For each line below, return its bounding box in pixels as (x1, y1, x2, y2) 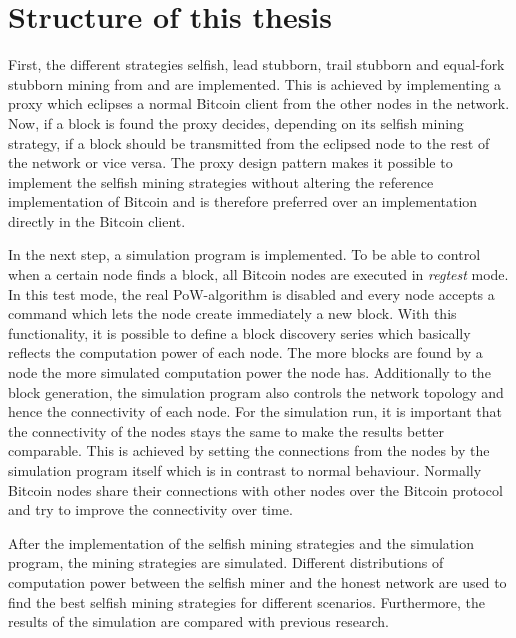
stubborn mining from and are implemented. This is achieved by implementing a (8, 73, 502, 94)
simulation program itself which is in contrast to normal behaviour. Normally (8, 460, 482, 480)
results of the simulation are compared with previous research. (8, 611, 389, 632)
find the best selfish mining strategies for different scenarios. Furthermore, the (8, 591, 486, 612)
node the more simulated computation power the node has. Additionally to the (8, 362, 491, 383)
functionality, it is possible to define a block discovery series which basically (8, 322, 471, 343)
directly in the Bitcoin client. (8, 210, 186, 231)
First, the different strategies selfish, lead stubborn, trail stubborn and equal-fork (8, 54, 505, 75)
